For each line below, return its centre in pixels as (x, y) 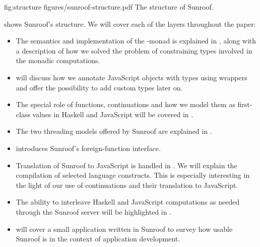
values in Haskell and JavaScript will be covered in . (113, 114)
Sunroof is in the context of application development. (98, 239)
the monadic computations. (58, 60)
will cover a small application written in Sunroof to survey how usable (124, 229)
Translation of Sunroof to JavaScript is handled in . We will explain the (126, 165)
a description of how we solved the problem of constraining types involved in (134, 50)
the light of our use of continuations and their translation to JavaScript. (127, 185)
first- (245, 104)
